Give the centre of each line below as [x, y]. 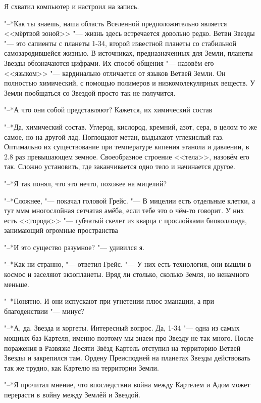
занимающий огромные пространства [61, 230]
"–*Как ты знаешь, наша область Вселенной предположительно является [116, 23]
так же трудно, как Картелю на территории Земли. [82, 367]
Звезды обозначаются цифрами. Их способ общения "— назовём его [109, 63]
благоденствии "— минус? [44, 311]
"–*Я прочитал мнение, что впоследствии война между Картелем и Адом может [127, 385]
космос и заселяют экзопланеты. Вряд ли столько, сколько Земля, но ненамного [127, 274]
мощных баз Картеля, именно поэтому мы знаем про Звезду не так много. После [129, 338]
